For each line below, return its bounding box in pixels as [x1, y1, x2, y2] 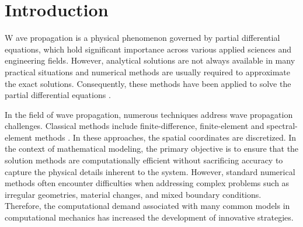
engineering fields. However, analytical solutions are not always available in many [5, 54, 295, 67]
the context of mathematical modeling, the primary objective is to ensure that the [5, 142, 299, 155]
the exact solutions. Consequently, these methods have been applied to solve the [5, 77, 291, 89]
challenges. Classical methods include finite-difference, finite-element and [5, 120, 264, 132]
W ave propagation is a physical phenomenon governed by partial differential [5, 32, 280, 44]
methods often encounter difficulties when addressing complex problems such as [5, 177, 290, 189]
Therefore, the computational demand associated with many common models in [5, 200, 290, 212]
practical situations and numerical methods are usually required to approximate [5, 65, 291, 78]
